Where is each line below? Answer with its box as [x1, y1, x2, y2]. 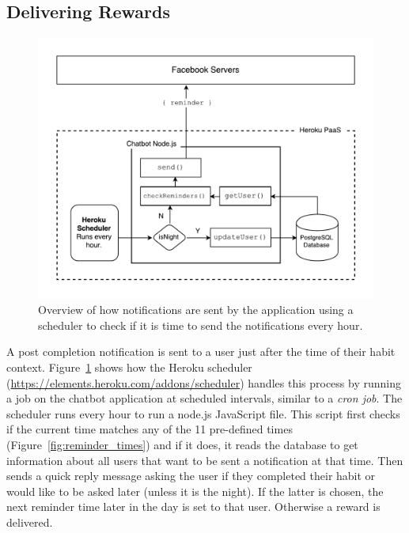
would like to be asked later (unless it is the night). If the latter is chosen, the [6, 482, 384, 499]
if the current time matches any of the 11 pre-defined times [6, 421, 293, 437]
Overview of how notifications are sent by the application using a [38, 301, 354, 318]
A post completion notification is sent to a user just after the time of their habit [6, 343, 396, 360]
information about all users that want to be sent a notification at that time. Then [6, 452, 403, 468]
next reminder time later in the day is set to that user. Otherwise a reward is [6, 498, 381, 515]
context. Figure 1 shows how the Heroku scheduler [6, 359, 252, 375]
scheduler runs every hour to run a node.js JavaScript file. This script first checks [6, 405, 400, 421]
